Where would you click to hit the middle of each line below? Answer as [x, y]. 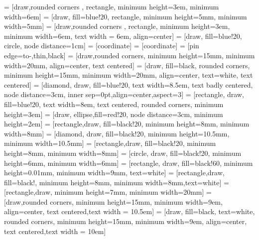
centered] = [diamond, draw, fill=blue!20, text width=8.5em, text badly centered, [129, 84]
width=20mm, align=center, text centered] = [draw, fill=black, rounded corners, [127, 65]
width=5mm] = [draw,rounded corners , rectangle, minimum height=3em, [117, 26]
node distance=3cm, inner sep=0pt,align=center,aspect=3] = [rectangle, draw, [124, 94]
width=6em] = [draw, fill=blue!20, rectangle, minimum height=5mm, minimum [126, 16]
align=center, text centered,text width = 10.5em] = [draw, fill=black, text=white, [129, 211]
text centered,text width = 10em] [55, 231]
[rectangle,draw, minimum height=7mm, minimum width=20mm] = [108, 192]
